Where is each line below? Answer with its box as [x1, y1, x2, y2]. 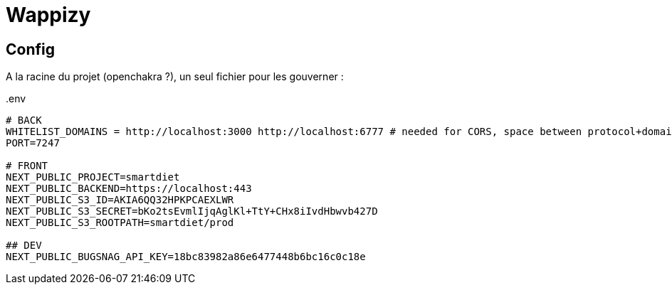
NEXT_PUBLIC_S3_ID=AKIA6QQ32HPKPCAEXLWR [6, 194, 234, 206]
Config [6, 40, 55, 58]
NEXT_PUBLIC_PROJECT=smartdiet [6, 171, 180, 183]
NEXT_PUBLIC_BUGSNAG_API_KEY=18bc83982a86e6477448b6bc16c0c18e [6, 251, 366, 263]
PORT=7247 [6, 137, 60, 149]
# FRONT [6, 160, 48, 172]
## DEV [6, 240, 42, 252]
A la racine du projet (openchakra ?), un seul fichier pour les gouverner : [6, 70, 344, 83]
